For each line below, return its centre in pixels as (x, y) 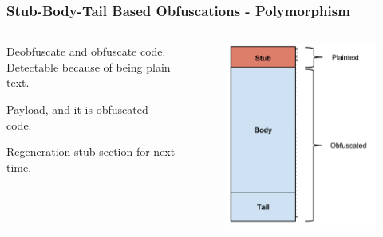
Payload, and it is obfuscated (77, 109)
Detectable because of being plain (89, 66)
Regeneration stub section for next (91, 152)
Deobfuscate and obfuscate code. (86, 51)
